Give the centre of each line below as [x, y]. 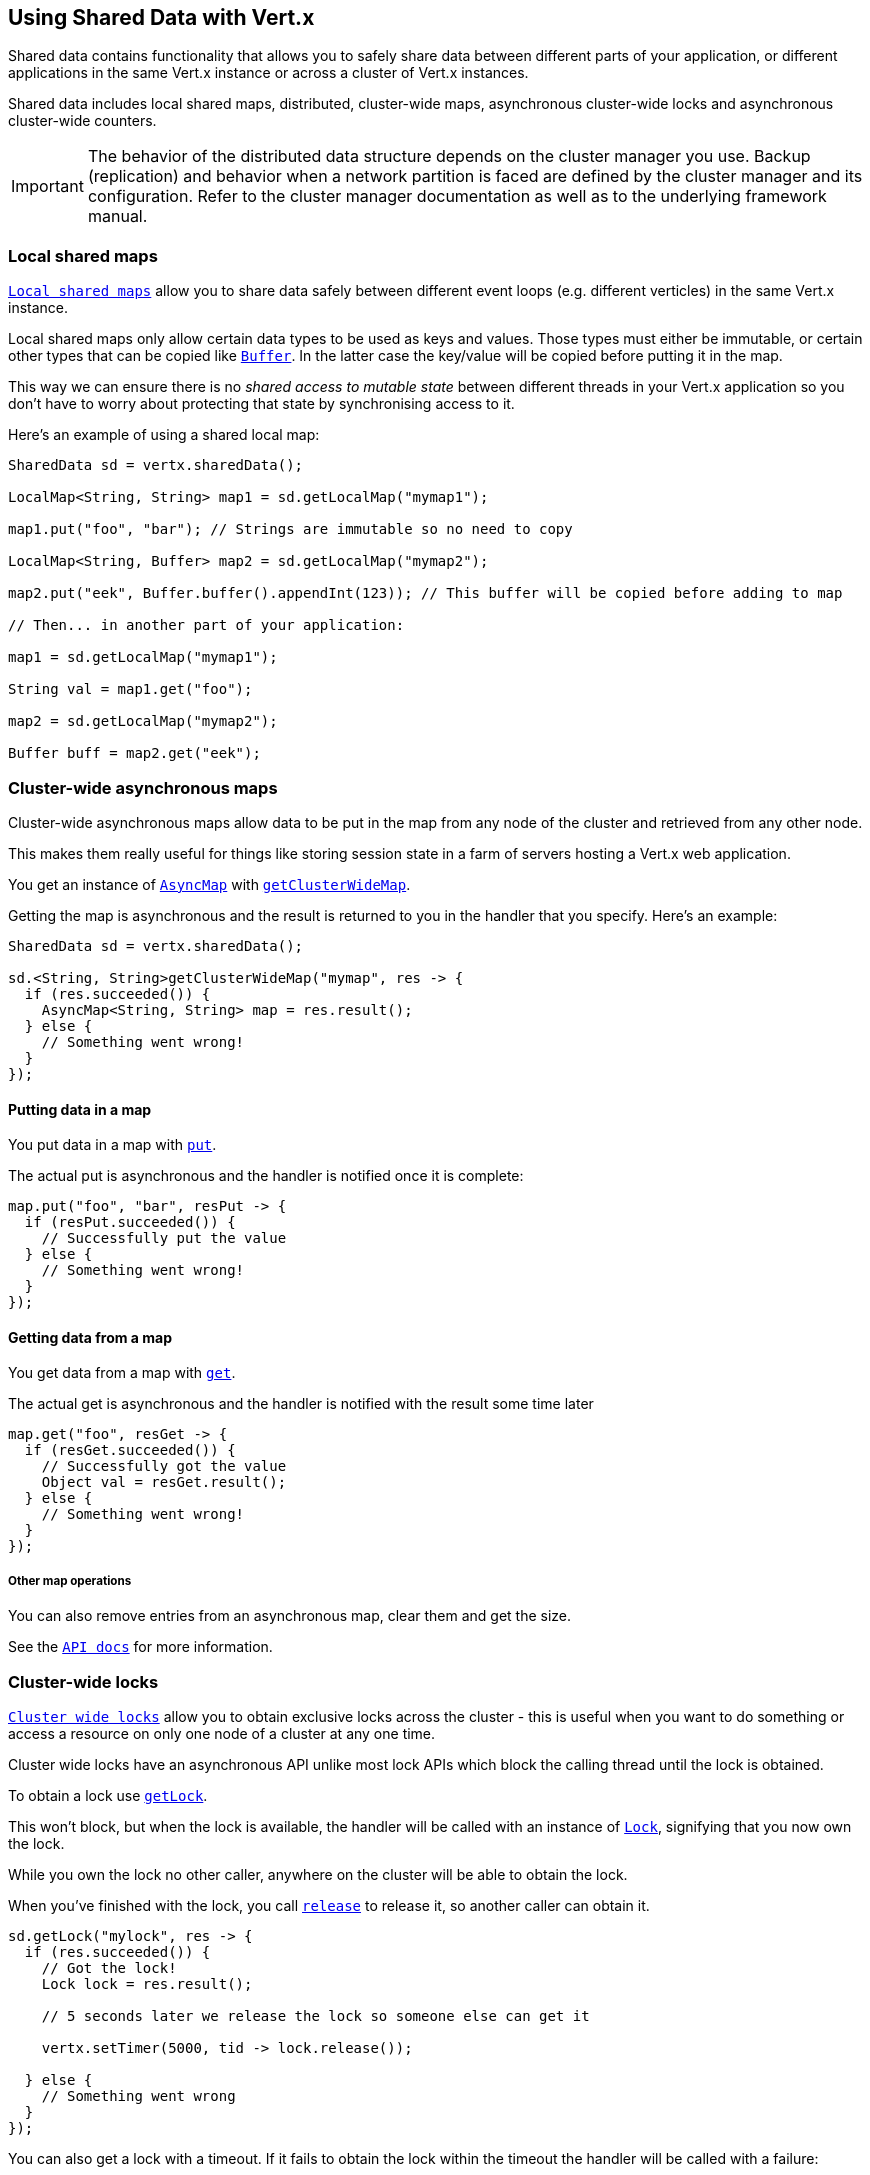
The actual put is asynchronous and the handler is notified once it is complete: [266, 1176]
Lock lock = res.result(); [147, 1983]
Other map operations [70, 1580]
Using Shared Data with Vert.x [161, 17]
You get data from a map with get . [122, 1373]
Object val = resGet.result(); [164, 1482]
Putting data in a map [80, 1109]
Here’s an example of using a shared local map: [164, 435]
